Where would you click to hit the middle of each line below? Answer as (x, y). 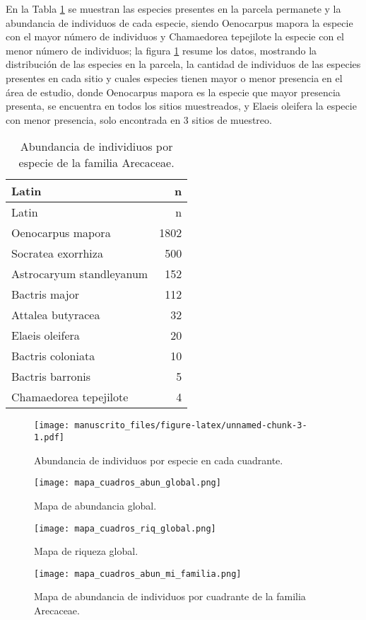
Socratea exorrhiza (57, 253)
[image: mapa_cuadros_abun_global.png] (128, 483)
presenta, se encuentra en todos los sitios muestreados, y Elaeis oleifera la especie (181, 106)
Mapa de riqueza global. (86, 551)
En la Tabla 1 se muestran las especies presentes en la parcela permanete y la (173, 8)
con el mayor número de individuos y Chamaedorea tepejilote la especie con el (175, 36)
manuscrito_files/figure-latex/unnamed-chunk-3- (191, 426)
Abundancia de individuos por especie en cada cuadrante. (159, 460)
